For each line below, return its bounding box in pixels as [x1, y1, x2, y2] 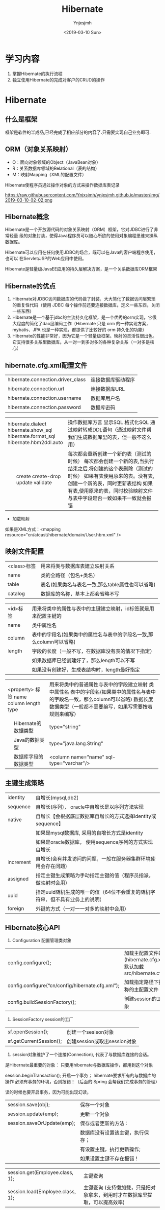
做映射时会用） [35, 879, 70, 886]
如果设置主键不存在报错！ [80, 1155, 139, 1162]
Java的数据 [14, 736, 40, 743]
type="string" [49, 723, 81, 730]
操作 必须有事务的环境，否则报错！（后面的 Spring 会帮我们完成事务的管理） [5, 1079, 160, 1085]
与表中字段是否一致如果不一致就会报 [68, 494, 152, 501]
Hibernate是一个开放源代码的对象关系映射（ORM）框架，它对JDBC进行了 [5, 227, 154, 232]
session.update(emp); [7, 1110, 58, 1117]
